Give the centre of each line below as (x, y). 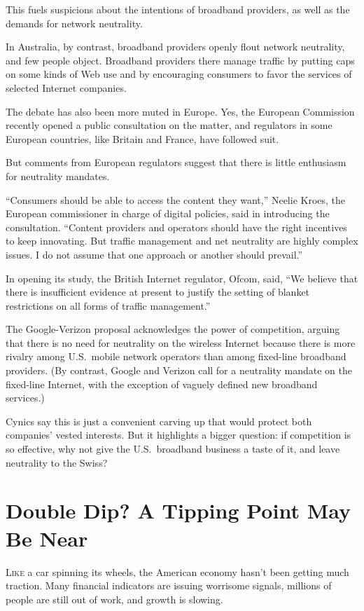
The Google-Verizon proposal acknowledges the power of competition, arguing (173, 329)
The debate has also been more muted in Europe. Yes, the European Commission (180, 111)
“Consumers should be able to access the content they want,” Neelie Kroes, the (176, 199)
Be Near (47, 538)
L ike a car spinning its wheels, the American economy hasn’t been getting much (177, 571)
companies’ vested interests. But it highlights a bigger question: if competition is (178, 435)
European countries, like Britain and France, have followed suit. (142, 138)
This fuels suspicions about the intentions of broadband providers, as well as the (178, 9)
